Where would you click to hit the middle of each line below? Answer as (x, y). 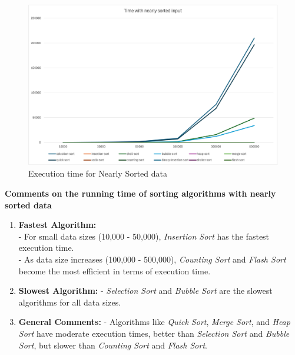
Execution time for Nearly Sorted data (98, 173)
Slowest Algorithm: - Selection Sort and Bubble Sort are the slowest (145, 291)
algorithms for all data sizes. (70, 302)
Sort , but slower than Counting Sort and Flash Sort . (113, 345)
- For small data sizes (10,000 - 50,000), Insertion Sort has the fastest (144, 236)
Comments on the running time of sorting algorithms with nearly (140, 193)
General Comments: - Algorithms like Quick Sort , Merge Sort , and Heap (154, 322)
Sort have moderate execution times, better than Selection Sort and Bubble (154, 333)
